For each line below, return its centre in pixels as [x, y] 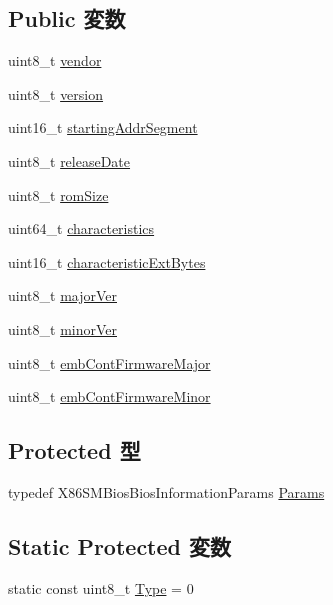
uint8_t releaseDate [69, 160]
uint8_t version [56, 93]
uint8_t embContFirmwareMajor [109, 362]
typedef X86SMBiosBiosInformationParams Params [166, 491]
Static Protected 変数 [120, 545]
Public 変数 [67, 18]
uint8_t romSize [58, 194]
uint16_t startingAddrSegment [103, 127]
